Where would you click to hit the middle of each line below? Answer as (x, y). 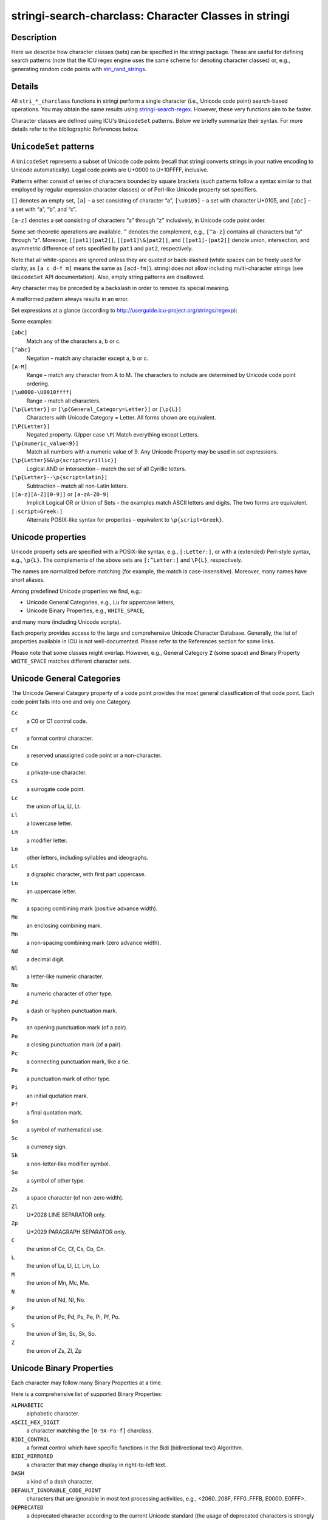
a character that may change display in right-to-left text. (97, 1465)
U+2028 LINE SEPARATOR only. (66, 1215)
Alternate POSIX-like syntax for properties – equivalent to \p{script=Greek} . (125, 520)
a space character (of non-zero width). (75, 1198)
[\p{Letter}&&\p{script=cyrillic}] (64, 460)
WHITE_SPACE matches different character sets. (71, 661)
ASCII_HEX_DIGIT (36, 1422)
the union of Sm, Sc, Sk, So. (61, 1334)
